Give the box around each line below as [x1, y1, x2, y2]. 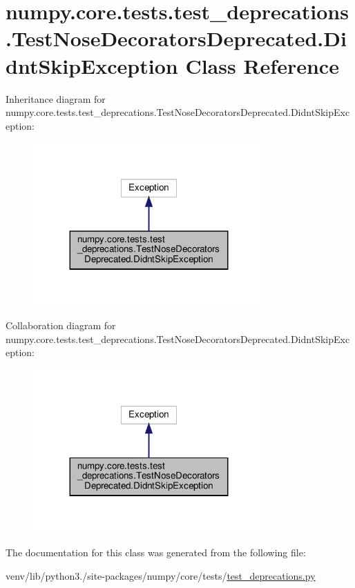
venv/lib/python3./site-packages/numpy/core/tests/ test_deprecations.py [6, 568, 316, 582]
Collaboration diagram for [6, 318, 116, 333]
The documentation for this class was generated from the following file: [6, 545, 306, 560]
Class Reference [185, 51, 339, 79]
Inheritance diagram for [6, 91, 106, 106]
